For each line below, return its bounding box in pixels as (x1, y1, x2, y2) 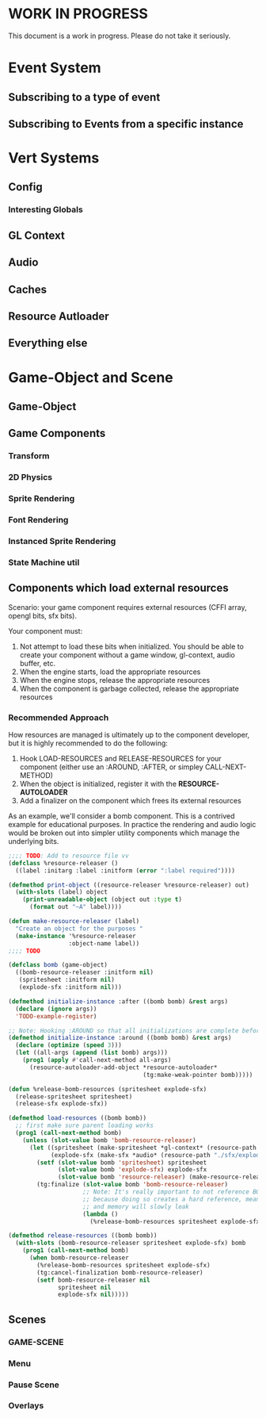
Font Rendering (8, 515, 69, 526)
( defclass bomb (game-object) (8, 961, 108, 969)
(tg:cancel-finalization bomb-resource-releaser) (36, 1268, 203, 1277)
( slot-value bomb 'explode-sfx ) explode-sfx (58, 1166, 207, 1174)
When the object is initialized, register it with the (19, 779, 177, 788)
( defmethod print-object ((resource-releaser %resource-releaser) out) (8, 881, 249, 889)
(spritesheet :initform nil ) (18, 976, 115, 984)
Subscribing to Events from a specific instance (8, 117, 244, 131)
